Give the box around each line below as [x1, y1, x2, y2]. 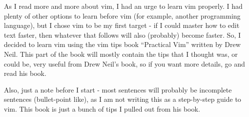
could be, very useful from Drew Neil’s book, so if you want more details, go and [4, 58, 245, 69]
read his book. [4, 68, 46, 78]
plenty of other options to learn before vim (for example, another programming [4, 10, 241, 21]
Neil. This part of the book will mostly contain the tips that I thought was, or [4, 48, 238, 59]
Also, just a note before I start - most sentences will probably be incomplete [4, 84, 232, 94]
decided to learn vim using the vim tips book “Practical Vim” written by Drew [4, 39, 241, 49]
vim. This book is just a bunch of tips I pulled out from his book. [4, 103, 200, 114]
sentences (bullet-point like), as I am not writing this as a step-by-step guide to [4, 94, 241, 104]
